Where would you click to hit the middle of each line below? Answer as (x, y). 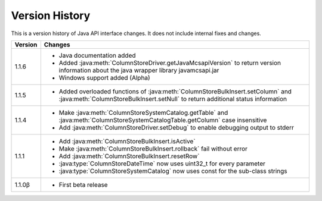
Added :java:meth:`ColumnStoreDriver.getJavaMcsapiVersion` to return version (170, 62)
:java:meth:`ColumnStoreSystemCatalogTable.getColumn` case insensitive (163, 120)
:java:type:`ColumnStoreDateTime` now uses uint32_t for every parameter (162, 164)
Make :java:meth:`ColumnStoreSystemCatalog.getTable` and (143, 112)
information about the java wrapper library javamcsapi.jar (139, 70)
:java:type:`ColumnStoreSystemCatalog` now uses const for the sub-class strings (173, 171)
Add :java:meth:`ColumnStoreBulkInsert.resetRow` (129, 156)
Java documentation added (97, 55)
